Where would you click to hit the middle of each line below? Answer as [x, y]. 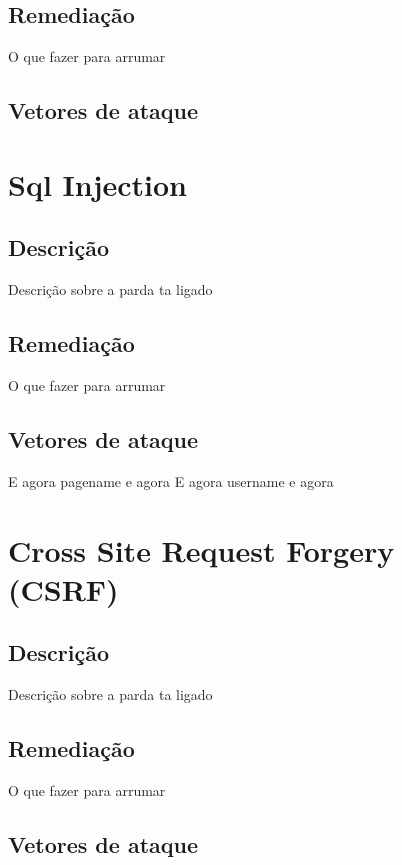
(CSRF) [63, 588]
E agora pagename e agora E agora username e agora [171, 480]
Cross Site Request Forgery [201, 549]
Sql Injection [97, 183]
